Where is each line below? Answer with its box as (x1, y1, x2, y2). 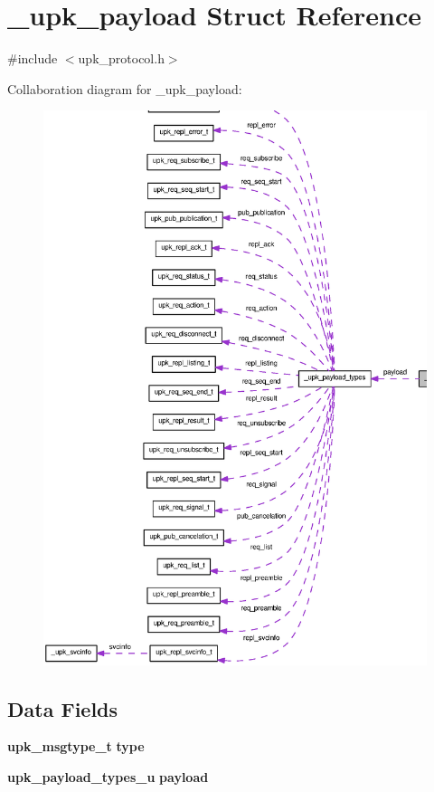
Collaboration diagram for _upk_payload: (7, 79, 242, 98)
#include (7, 49, 58, 68)
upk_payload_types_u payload (7, 768, 209, 787)
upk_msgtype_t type (7, 737, 145, 756)
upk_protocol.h (78, 49, 165, 68)
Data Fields (7, 694, 118, 722)
